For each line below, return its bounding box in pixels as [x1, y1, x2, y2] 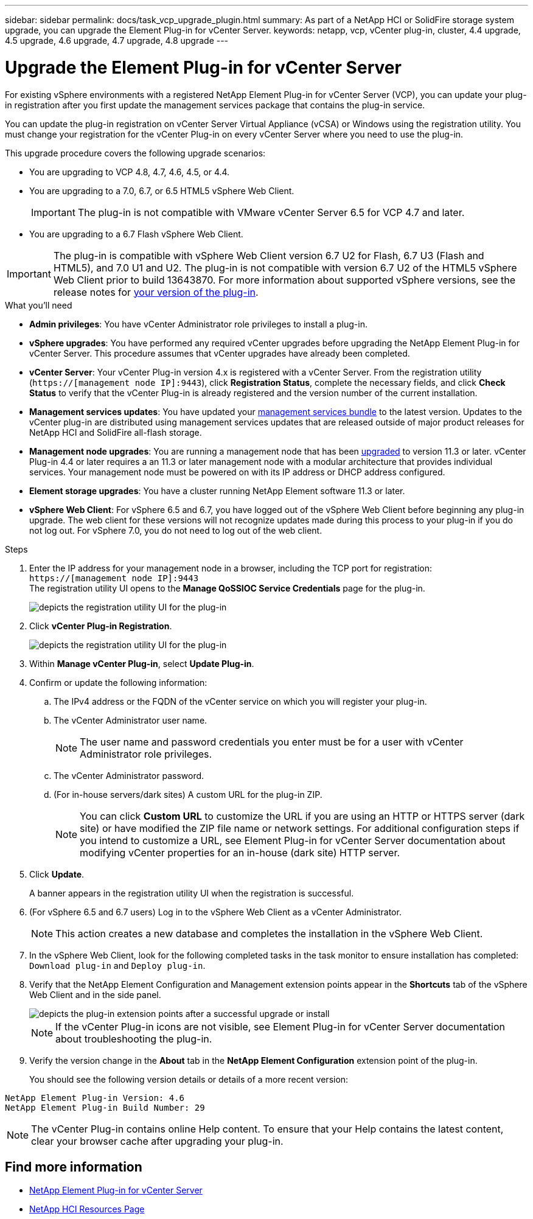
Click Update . [29, 868, 85, 879]
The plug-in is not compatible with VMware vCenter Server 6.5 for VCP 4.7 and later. [77, 206, 465, 218]
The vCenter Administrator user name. [54, 714, 207, 725]
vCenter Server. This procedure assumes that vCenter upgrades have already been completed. [29, 348, 410, 358]
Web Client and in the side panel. [29, 989, 161, 1000]
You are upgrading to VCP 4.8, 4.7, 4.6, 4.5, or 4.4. [29, 166, 230, 177]
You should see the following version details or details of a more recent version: [29, 1074, 349, 1085]
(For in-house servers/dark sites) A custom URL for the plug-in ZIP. [54, 789, 322, 800]
